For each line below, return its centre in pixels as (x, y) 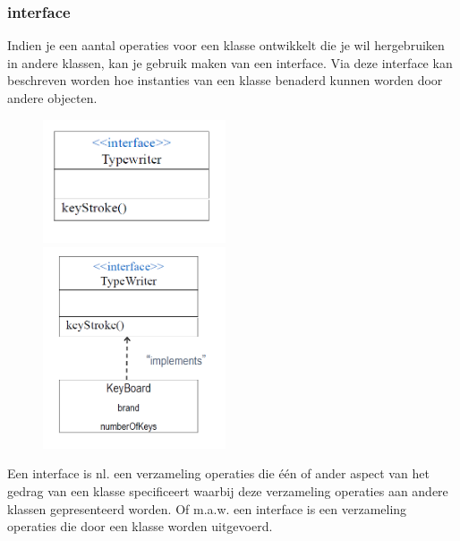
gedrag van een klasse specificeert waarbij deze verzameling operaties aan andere (228, 490)
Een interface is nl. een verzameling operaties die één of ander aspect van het (218, 473)
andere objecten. (52, 98)
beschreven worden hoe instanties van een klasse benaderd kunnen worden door (225, 80)
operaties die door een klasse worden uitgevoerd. (140, 526)
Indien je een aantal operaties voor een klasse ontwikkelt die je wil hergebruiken (226, 45)
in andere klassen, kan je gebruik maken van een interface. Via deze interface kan (230, 62)
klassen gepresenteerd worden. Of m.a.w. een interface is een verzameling (207, 508)
